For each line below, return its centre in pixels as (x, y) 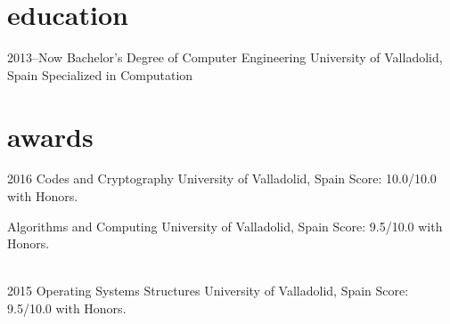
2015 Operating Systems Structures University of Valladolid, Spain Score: (208, 291)
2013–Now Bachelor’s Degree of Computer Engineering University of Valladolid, (225, 57)
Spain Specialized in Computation (100, 74)
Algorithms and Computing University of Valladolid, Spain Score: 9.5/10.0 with (225, 226)
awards (50, 136)
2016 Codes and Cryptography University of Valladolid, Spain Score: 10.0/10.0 (222, 178)
